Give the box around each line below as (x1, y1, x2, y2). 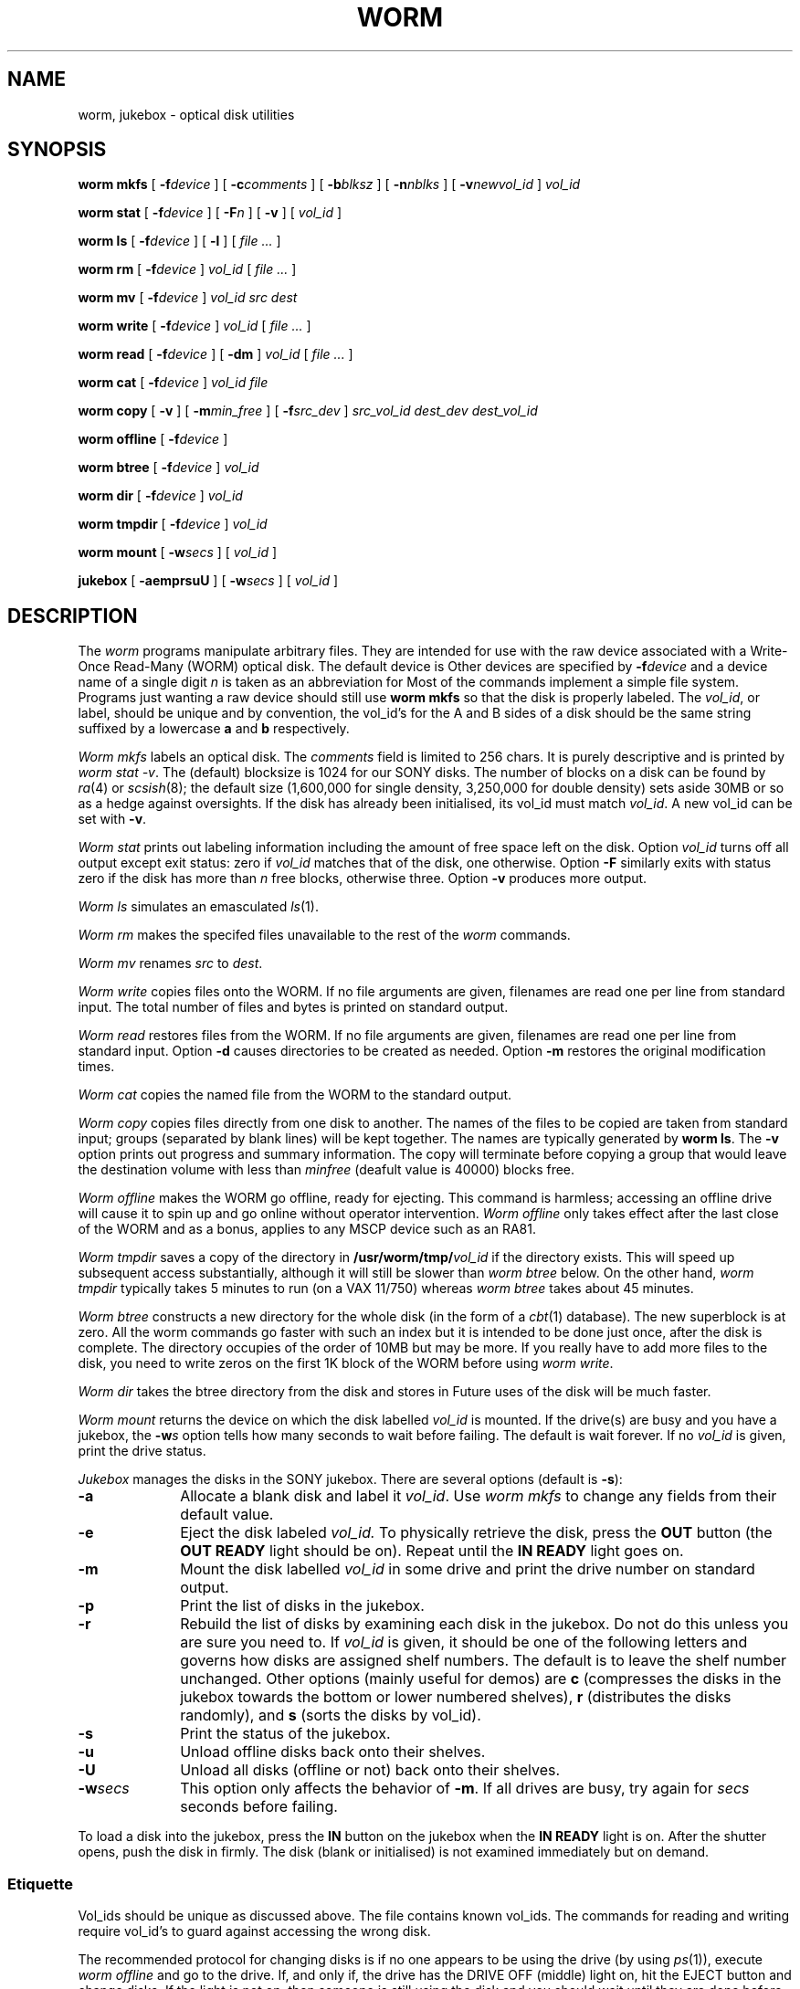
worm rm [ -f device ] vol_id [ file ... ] (78, 261, 297, 278)
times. (78, 1058, 115, 1075)
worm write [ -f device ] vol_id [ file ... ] (78, 318, 311, 334)
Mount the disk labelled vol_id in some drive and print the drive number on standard (180, 1560, 755, 1579)
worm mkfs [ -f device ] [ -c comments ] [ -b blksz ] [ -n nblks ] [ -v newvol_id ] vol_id (78, 176, 581, 193)
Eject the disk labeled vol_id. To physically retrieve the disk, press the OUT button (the (180, 1523, 773, 1542)
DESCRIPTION (7, 604, 138, 627)
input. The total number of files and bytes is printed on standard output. (78, 999, 509, 1016)
